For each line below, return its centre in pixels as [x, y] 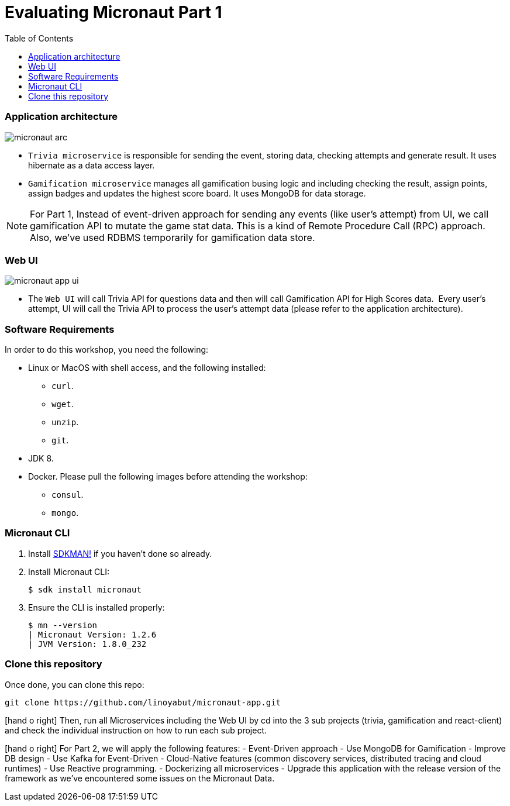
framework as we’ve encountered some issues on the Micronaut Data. [140, 778]
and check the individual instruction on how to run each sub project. [136, 730]
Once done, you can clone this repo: [75, 684]
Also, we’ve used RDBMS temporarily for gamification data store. [173, 237]
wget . [63, 404]
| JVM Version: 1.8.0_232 [87, 644]
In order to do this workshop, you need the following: [107, 349]
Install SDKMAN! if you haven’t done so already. [120, 553]
